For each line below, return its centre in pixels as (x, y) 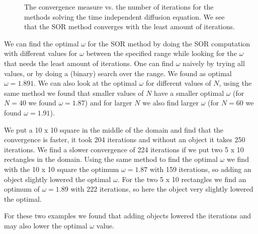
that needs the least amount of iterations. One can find (89, 63)
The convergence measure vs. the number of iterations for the (119, 7)
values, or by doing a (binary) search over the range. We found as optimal (118, 73)
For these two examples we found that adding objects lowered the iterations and (127, 216)
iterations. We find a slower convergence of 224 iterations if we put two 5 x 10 (124, 149)
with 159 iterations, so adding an (200, 169)
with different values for (41, 53)
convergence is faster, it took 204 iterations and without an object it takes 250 (125, 139)
